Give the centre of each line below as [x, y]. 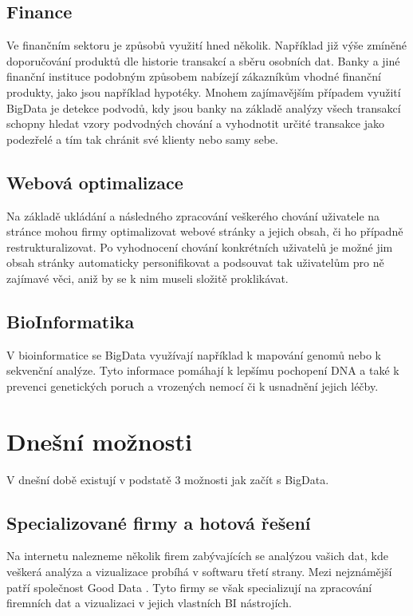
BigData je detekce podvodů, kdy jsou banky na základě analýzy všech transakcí [204, 107]
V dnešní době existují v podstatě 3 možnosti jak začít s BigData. [168, 479]
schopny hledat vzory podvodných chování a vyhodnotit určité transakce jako [195, 123]
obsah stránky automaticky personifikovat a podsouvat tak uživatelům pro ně [195, 262]
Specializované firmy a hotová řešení [159, 522]
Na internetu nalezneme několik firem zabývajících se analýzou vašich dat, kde [197, 556]
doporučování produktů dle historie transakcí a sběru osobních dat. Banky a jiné [203, 60]
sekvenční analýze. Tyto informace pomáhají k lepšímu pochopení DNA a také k [203, 370]
